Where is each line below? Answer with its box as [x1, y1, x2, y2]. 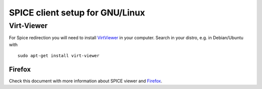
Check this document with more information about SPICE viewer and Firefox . [9, 78, 163, 84]
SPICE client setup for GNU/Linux [9, 7, 146, 18]
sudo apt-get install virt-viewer [17, 53, 99, 59]
